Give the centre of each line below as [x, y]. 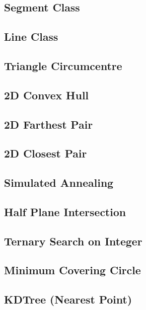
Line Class [31, 37]
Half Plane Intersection [65, 211]
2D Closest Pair [45, 153]
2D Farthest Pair [48, 124]
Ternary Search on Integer [73, 241]
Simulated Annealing [59, 183]
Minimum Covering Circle [73, 270]
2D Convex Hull [46, 95]
